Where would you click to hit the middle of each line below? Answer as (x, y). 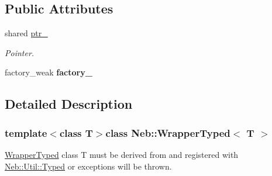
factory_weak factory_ (49, 72)
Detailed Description (69, 104)
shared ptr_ (26, 33)
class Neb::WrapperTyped (168, 132)
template (26, 132)
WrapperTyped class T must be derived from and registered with (122, 154)
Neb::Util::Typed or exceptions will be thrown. (88, 166)
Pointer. (20, 52)
